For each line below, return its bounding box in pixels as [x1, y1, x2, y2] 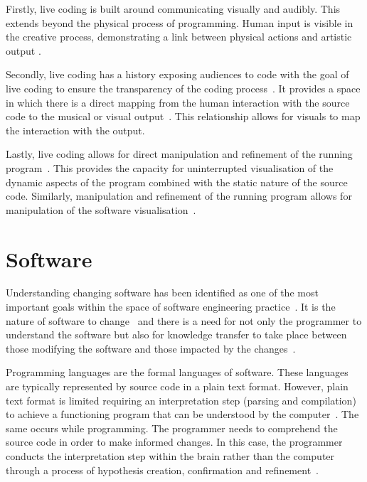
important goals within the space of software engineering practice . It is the [6, 299, 336, 314]
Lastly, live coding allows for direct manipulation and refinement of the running [6, 146, 353, 161]
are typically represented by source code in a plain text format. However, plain [6, 379, 349, 393]
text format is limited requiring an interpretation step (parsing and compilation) [6, 392, 356, 407]
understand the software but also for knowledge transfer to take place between [6, 327, 347, 342]
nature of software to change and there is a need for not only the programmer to [6, 313, 362, 328]
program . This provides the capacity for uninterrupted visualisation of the [6, 160, 334, 175]
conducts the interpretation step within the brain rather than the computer [6, 448, 335, 463]
